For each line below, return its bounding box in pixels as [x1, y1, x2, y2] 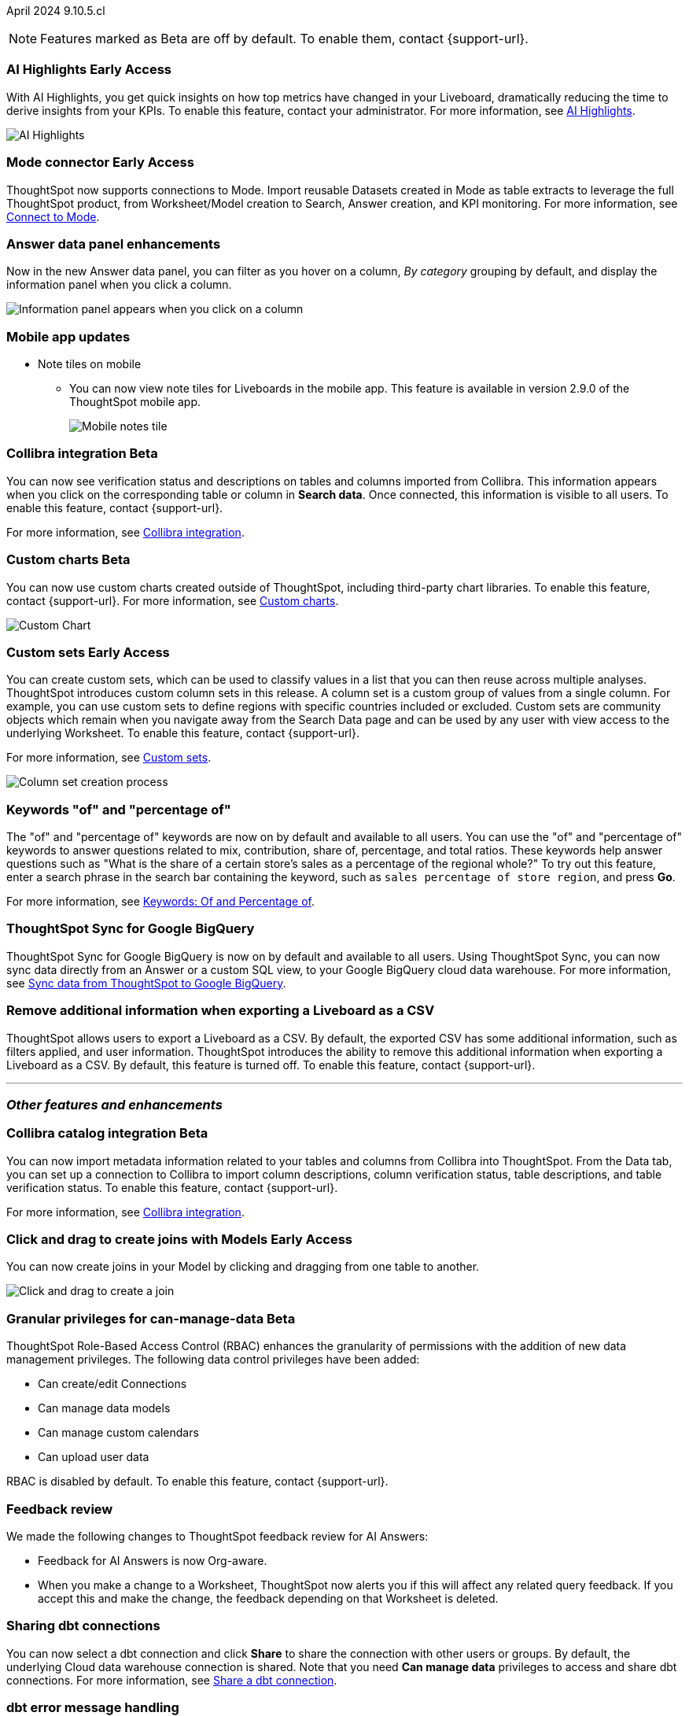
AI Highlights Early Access [6, 61, 171, 78]
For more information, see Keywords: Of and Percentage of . [6, 895, 315, 908]
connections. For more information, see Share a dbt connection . [6, 1673, 337, 1687]
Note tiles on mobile [38, 357, 142, 371]
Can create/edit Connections [38, 1377, 187, 1391]
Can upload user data [38, 1450, 149, 1464]
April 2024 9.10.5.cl [6, 4, 105, 17]
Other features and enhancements [6, 1096, 223, 1113]
